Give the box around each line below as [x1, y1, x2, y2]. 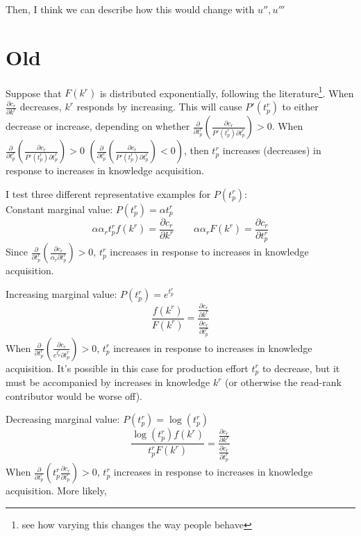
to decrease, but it [262, 360, 340, 375]
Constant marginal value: [6, 201, 113, 216]
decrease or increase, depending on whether [6, 119, 190, 133]
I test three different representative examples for [6, 186, 211, 201]
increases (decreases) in [222, 143, 321, 158]
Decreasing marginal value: [6, 412, 120, 426]
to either [282, 99, 319, 114]
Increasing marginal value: [6, 287, 117, 301]
